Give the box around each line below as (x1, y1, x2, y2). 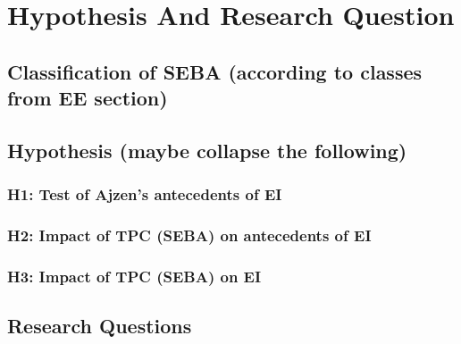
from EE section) (7, 84, 168, 112)
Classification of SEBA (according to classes (7, 57, 423, 85)
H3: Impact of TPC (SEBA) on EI (7, 264, 262, 287)
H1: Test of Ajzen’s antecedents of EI (7, 183, 282, 206)
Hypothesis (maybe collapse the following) (7, 136, 407, 164)
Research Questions (7, 312, 192, 340)
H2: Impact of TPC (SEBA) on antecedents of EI (7, 224, 372, 247)
